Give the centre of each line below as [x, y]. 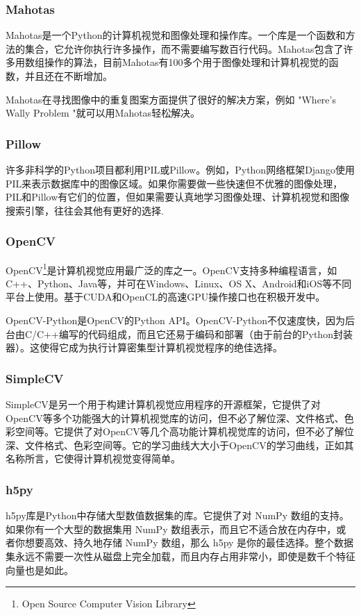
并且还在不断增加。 [68, 76]
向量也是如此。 [40, 570]
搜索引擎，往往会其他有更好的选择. [85, 210]
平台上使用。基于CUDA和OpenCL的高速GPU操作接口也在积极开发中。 [166, 297]
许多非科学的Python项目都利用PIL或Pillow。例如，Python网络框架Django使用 [180, 169]
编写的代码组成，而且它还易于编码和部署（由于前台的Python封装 [205, 334]
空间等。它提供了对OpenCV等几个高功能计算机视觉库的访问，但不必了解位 [184, 431]
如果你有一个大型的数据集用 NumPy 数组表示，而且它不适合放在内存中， [171, 529]
